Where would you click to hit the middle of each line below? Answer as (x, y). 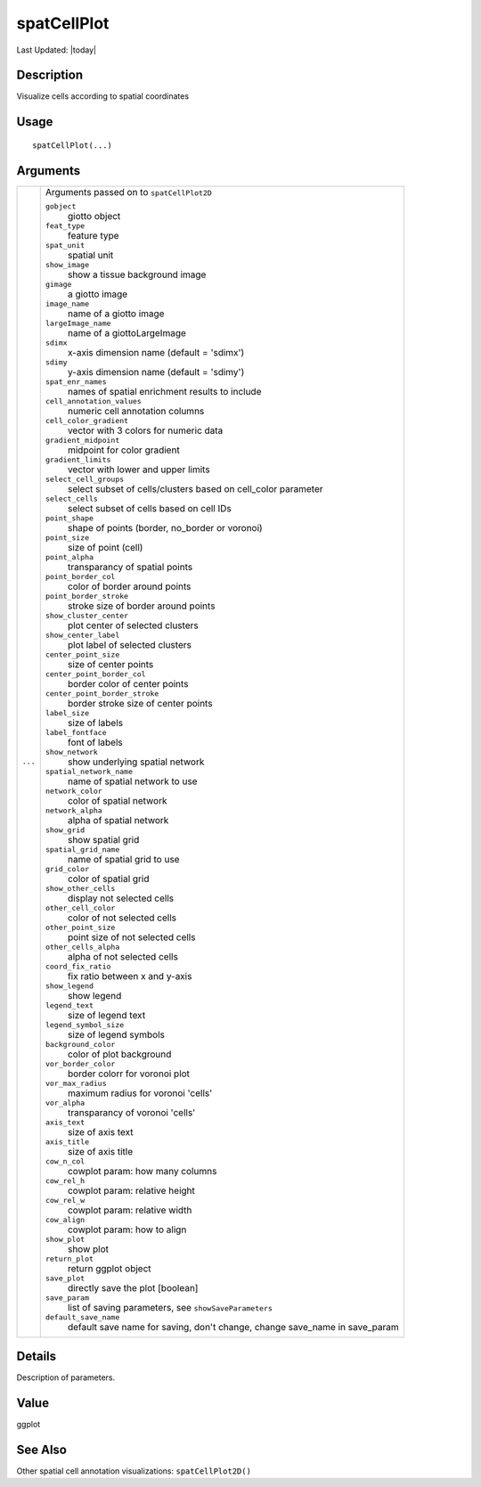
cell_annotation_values (93, 401)
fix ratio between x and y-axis (130, 976)
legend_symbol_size (85, 1025)
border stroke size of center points (140, 703)
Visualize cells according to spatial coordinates (103, 96)
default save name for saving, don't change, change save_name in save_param (233, 1327)
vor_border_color (80, 1063)
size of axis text (100, 1132)
